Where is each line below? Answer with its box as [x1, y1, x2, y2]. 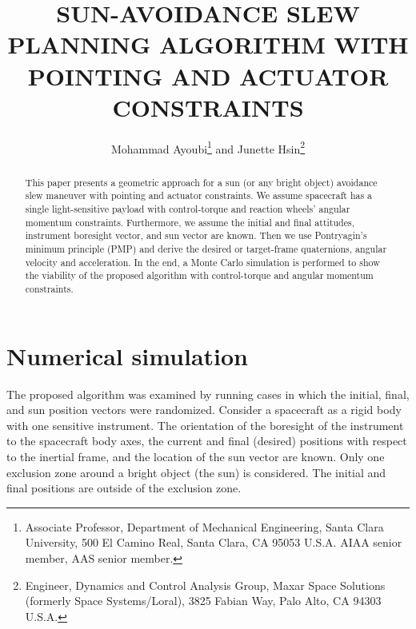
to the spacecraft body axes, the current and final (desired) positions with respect [6, 432, 407, 449]
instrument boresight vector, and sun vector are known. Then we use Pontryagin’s [25, 229, 367, 242]
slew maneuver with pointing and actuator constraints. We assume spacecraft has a [25, 189, 373, 202]
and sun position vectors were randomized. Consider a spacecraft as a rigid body [6, 401, 402, 418]
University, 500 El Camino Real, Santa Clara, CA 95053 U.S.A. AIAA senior [25, 534, 402, 551]
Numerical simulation [6, 339, 248, 372]
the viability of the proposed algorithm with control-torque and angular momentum [25, 269, 374, 282]
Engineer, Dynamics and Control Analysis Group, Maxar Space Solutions [25, 576, 386, 593]
